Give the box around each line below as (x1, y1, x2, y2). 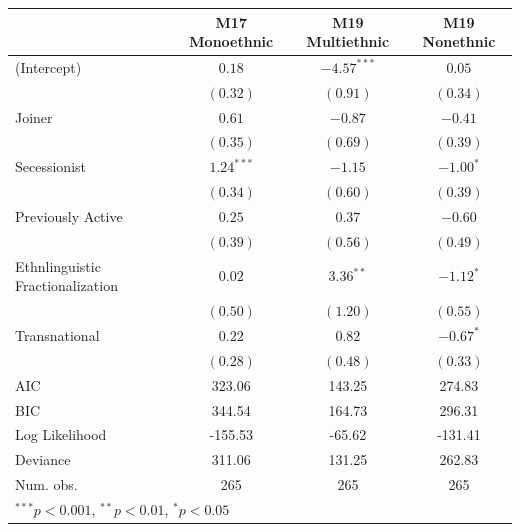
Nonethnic (422, 31, 496, 52)
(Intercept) (15, 56, 82, 77)
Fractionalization (15, 275, 118, 296)
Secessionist (15, 156, 86, 177)
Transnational (15, 324, 100, 345)
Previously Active (15, 206, 123, 226)
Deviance (15, 449, 71, 470)
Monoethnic (189, 31, 274, 52)
